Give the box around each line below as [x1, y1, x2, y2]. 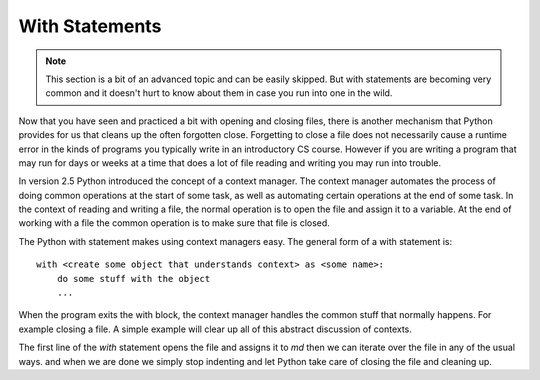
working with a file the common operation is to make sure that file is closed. [18, 217, 330, 229]
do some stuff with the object [56, 273, 211, 284]
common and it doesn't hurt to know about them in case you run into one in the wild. [45, 87, 393, 99]
